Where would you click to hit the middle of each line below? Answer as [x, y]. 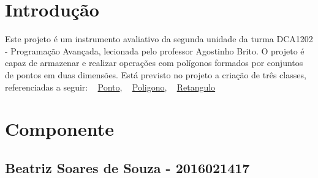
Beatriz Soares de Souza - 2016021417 [127, 167]
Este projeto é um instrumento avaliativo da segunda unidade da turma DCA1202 [159, 39]
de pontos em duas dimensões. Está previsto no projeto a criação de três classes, [156, 74]
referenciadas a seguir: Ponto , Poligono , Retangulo [110, 87]
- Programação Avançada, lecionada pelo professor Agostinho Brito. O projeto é [155, 50]
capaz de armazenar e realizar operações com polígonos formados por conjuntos [154, 63]
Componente [59, 129]
